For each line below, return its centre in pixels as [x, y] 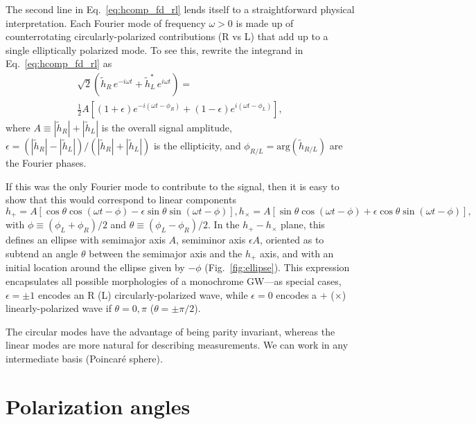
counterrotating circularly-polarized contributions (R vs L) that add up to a [167, 36]
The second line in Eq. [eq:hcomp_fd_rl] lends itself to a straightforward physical [180, 9]
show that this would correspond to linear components [121, 200]
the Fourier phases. [46, 163]
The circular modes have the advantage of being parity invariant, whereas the [170, 331]
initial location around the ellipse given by [95, 267]
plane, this [302, 224]
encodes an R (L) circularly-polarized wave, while [143, 294]
